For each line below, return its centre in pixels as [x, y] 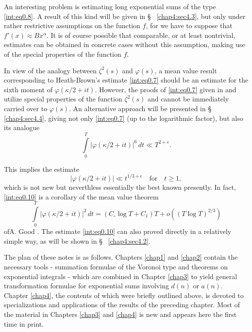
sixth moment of [28, 89]
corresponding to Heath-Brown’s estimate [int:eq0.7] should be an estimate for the [126, 80]
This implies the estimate [42, 169]
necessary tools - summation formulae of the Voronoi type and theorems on [116, 267]
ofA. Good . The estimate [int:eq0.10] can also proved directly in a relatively [118, 231]
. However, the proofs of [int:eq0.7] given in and [166, 89]
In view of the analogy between [50, 70]
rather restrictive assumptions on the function [72, 25]
